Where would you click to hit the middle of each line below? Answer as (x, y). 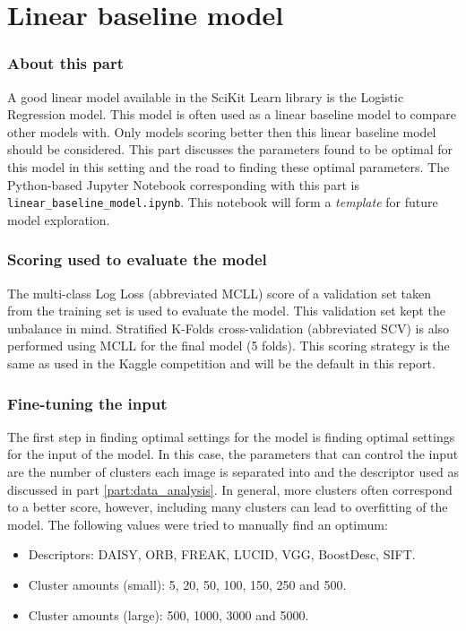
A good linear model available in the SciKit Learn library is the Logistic (206, 96)
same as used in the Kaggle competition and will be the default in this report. (221, 363)
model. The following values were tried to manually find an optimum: (198, 524)
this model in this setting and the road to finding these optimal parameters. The (229, 166)
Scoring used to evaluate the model (137, 259)
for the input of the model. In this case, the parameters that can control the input (233, 454)
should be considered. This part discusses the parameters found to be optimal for (230, 149)
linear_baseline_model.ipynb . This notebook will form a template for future (223, 202)
